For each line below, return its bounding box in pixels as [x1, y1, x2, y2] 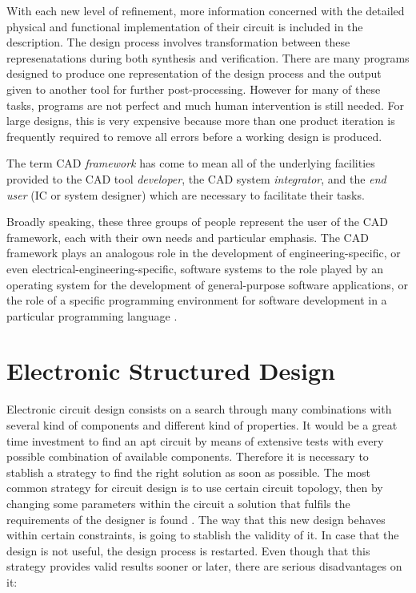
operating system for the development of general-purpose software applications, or [6, 276, 408, 292]
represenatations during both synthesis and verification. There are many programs [6, 49, 410, 66]
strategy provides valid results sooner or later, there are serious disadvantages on [6, 558, 402, 575]
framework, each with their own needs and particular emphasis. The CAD [6, 228, 369, 245]
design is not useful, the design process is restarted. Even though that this [6, 542, 370, 559]
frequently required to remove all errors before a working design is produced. [6, 127, 382, 144]
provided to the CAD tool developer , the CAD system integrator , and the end [6, 170, 386, 187]
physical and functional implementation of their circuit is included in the [6, 18, 363, 34]
